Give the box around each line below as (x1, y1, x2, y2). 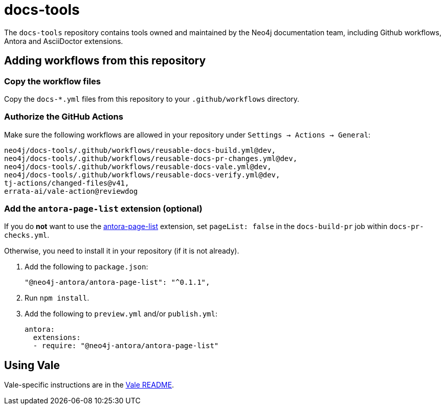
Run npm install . (25, 293, 90, 303)
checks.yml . (4, 231, 50, 240)
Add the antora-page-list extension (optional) (4, 203, 203, 214)
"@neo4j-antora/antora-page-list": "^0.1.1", (25, 278, 210, 287)
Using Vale (4, 358, 60, 372)
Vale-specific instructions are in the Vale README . (4, 380, 174, 390)
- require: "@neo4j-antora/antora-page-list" (33, 342, 219, 350)
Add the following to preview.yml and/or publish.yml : (25, 309, 217, 319)
